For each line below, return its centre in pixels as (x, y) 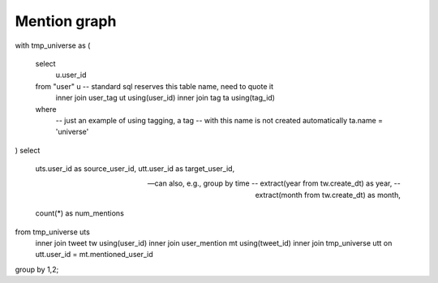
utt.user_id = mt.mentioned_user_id (94, 255)
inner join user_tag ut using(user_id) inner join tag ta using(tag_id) (165, 98)
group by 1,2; (37, 269)
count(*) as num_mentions (80, 213)
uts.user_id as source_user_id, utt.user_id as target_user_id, (135, 169)
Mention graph (66, 21)
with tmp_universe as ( (53, 45)
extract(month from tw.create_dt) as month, (328, 195)
